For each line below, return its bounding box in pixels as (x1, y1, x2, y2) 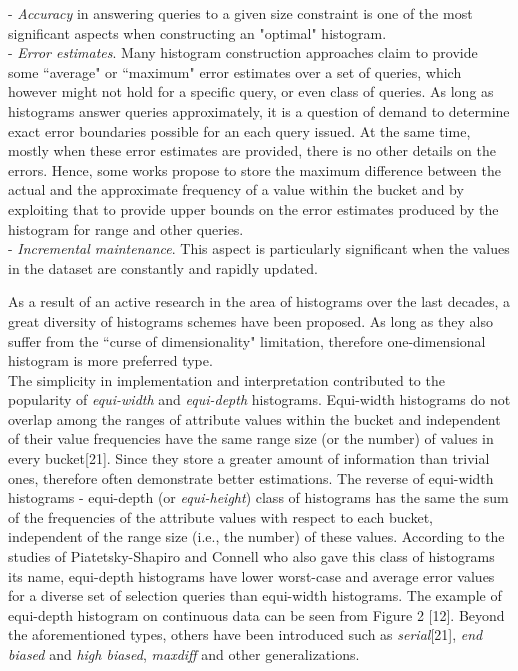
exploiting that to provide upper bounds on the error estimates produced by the (8, 198, 499, 219)
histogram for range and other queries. (8, 218, 244, 239)
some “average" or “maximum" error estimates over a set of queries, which (8, 61, 462, 82)
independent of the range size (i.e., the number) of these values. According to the (8, 526, 505, 547)
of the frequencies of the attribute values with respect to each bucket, (8, 506, 433, 527)
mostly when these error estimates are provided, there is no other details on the (8, 140, 496, 161)
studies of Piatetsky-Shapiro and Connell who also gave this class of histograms (8, 546, 495, 567)
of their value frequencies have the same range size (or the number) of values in (8, 428, 494, 449)
